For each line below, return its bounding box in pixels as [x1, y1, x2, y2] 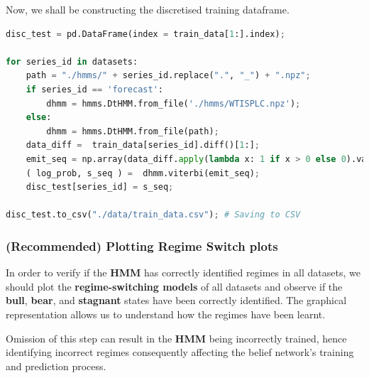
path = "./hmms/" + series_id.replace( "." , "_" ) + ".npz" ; [26, 70, 311, 81]
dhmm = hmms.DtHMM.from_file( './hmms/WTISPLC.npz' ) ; [46, 98, 301, 109]
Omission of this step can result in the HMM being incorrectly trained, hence [6, 330, 347, 345]
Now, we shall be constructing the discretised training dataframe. [6, 2, 290, 16]
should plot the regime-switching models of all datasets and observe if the [6, 279, 343, 293]
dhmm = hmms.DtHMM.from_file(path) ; [46, 126, 219, 136]
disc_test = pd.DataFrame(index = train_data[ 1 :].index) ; [6, 28, 285, 39]
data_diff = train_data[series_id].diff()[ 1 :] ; [26, 140, 260, 151]
